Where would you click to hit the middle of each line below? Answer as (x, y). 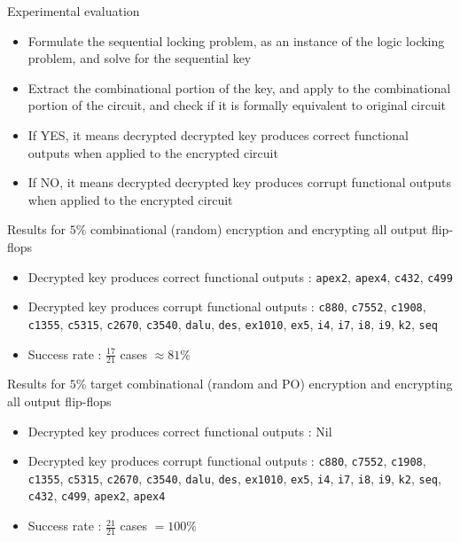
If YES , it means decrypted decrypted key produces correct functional (218, 134)
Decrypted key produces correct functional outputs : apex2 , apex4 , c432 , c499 (240, 276)
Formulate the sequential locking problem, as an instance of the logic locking (236, 40)
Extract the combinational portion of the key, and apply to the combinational (239, 87)
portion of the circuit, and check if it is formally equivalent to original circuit (237, 105)
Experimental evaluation (74, 11)
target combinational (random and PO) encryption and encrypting (272, 384)
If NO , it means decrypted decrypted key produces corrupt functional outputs (240, 182)
